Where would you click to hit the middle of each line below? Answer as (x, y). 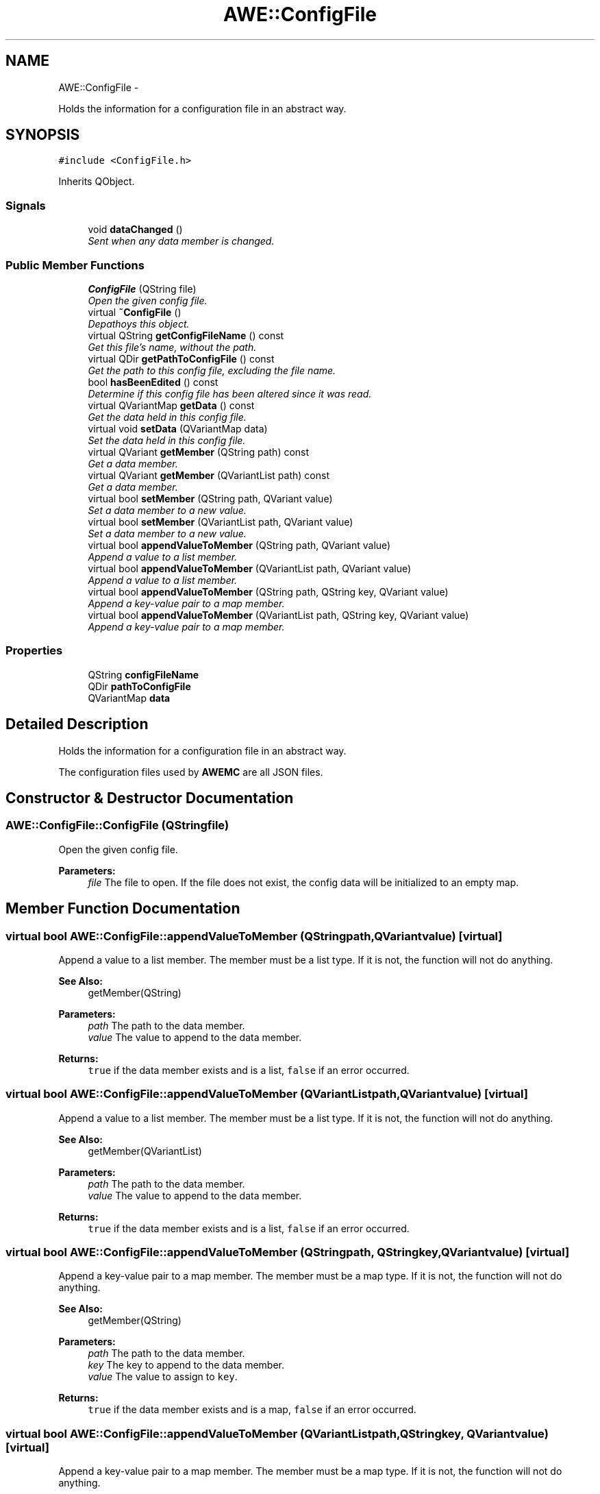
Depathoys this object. (139, 323)
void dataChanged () (135, 230)
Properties (34, 651)
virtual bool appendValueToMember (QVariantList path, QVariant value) (250, 568)
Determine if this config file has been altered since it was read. (230, 393)
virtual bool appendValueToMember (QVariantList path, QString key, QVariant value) (278, 615)
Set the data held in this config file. (167, 440)
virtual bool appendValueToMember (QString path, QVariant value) (239, 545)
